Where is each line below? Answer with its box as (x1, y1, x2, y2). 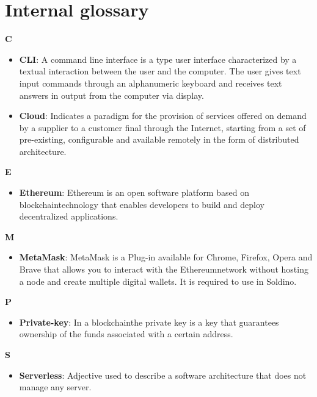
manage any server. (19, 381, 92, 393)
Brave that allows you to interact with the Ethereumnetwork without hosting (19, 263, 308, 276)
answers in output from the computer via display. (19, 88, 204, 101)
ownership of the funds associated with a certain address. (19, 327, 233, 340)
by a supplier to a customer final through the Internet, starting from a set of (19, 121, 306, 134)
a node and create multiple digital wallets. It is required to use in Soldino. (19, 274, 297, 287)
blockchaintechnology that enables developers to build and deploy (19, 198, 264, 210)
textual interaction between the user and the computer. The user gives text (19, 65, 301, 77)
